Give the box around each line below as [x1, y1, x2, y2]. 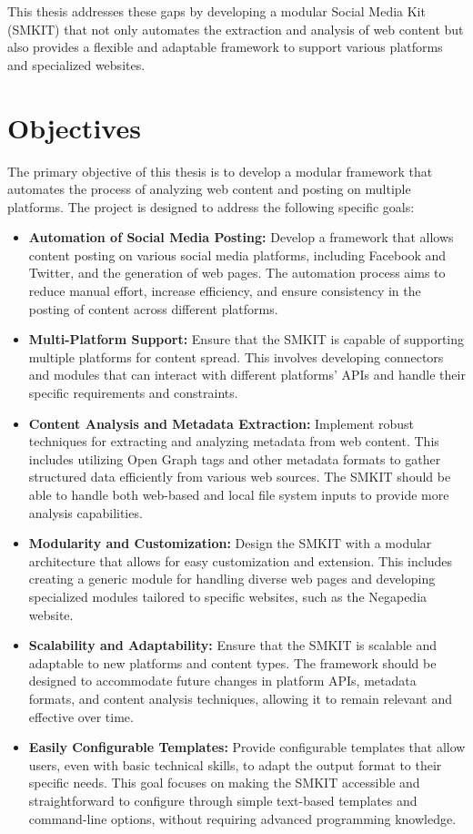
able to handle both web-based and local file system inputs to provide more [28, 485, 449, 503]
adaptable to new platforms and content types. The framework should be [28, 653, 437, 672]
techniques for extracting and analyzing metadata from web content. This [28, 432, 439, 451]
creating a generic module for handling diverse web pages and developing [28, 569, 436, 588]
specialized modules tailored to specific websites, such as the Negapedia [28, 586, 428, 605]
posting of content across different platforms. [28, 299, 278, 318]
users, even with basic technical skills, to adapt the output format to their [28, 755, 442, 774]
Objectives [7, 108, 141, 146]
